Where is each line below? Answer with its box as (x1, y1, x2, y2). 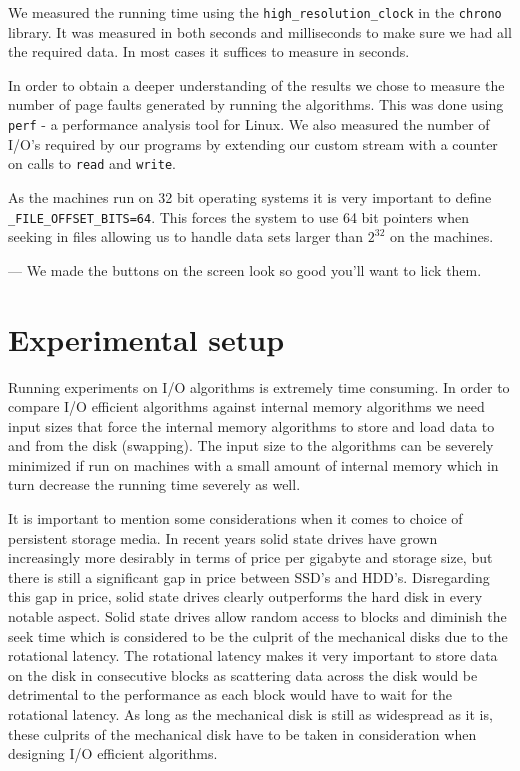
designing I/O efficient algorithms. (8, 743, 218, 764)
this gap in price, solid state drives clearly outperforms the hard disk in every (8, 586, 483, 607)
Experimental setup (8, 318, 285, 359)
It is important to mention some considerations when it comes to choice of (8, 508, 463, 529)
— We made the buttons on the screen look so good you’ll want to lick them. (8, 259, 482, 280)
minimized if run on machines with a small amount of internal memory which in (8, 454, 499, 475)
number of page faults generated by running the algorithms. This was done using (8, 94, 504, 115)
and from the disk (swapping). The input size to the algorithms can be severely (8, 435, 494, 456)
